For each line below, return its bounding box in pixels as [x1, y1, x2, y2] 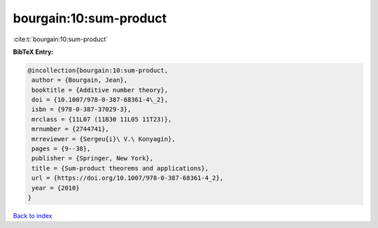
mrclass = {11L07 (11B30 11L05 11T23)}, [31, 115, 172, 123]
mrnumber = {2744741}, [31, 125, 110, 133]
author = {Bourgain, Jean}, [31, 76, 128, 84]
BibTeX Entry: [13, 48, 54, 56]
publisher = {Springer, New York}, [31, 155, 154, 162]
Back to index [13, 211, 52, 220]
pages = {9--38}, [31, 145, 91, 153]
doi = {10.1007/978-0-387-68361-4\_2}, [31, 96, 168, 104]
